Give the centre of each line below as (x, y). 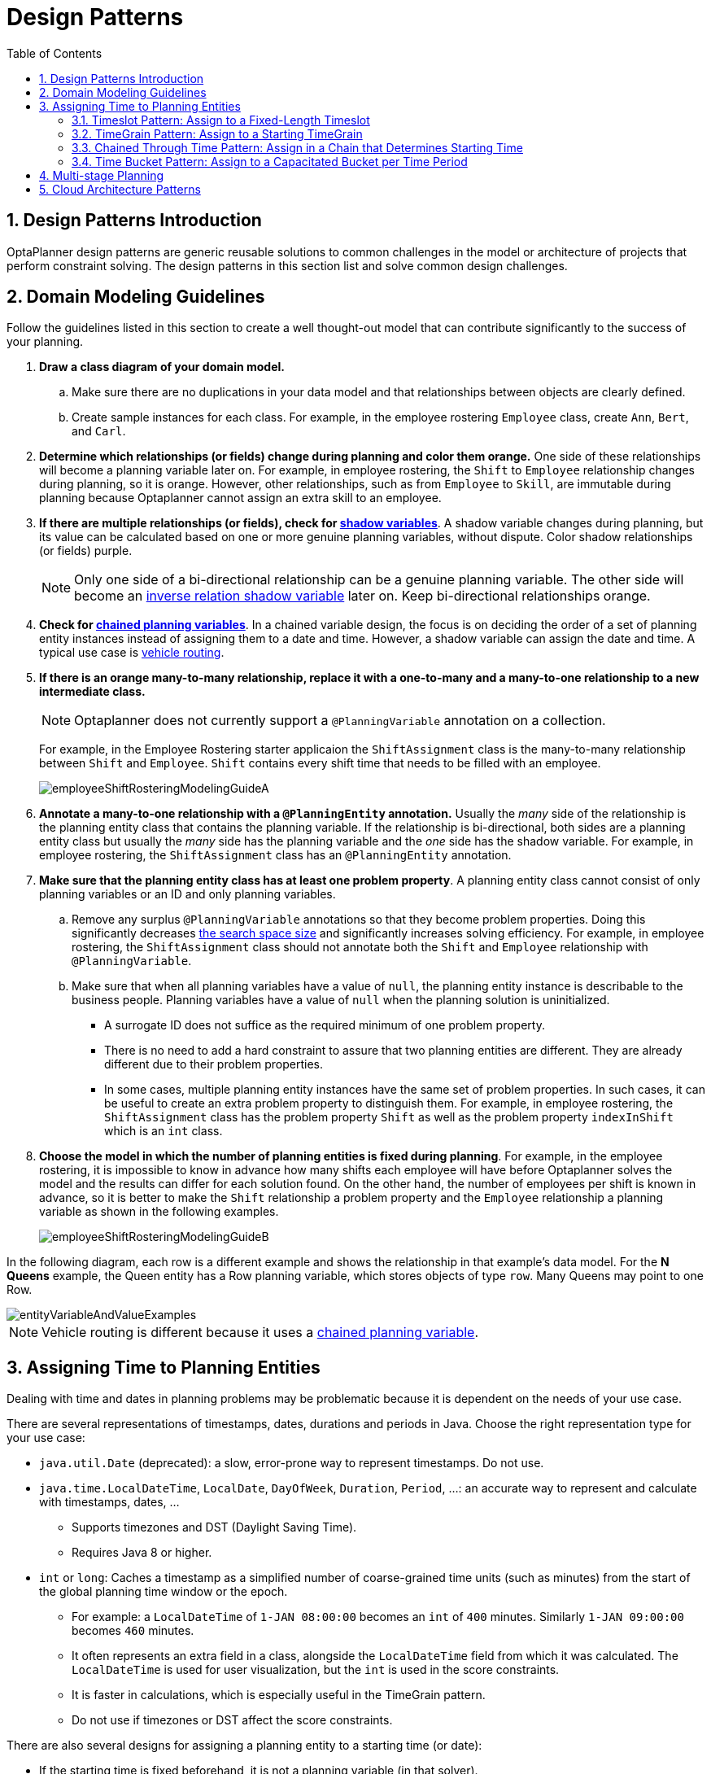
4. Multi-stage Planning (102, 175)
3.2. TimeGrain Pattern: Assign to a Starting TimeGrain (217, 133)
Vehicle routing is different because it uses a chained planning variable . (260, 1333)
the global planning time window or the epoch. (164, 1592)
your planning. (45, 342)
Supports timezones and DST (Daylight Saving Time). (214, 1527)
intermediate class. (92, 692)
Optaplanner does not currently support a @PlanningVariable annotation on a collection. (340, 721)
